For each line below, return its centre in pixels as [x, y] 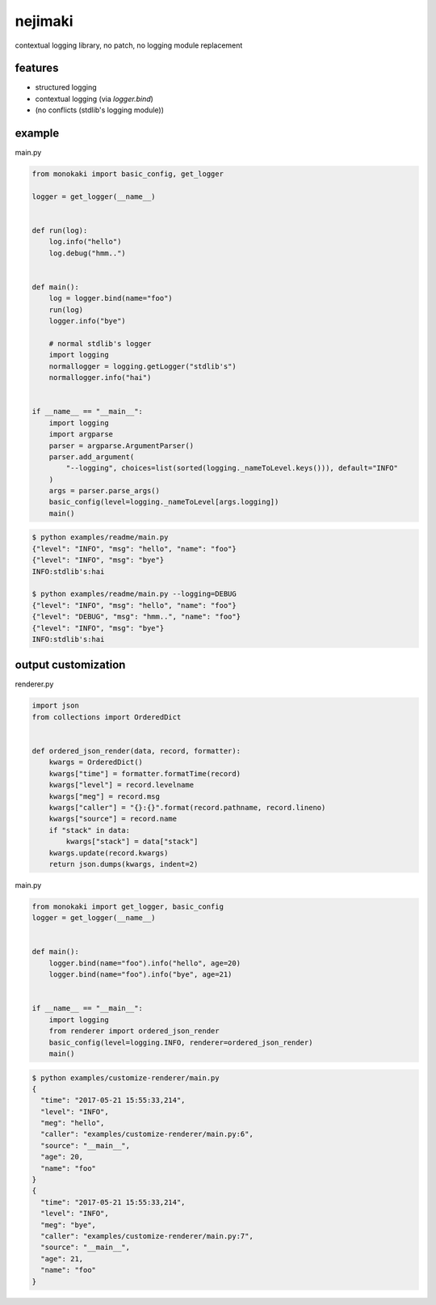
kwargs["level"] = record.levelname [121, 785]
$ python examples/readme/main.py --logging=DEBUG [134, 594]
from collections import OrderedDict [107, 717]
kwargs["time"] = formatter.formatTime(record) [145, 773]
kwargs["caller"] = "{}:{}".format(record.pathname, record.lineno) [187, 807]
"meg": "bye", [69, 1225]
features [37, 68]
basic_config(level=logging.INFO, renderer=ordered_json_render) [181, 1042]
